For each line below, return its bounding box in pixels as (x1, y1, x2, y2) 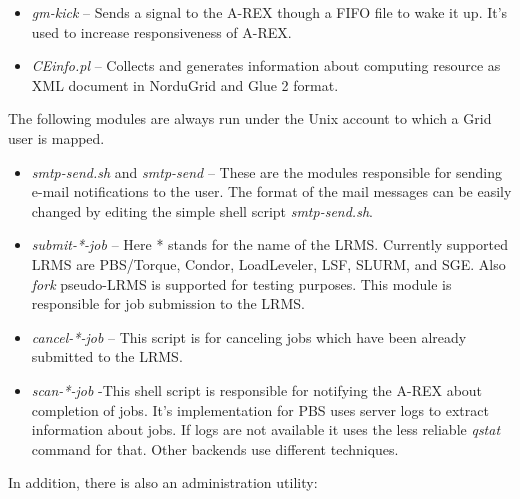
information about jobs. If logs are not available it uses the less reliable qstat (31, 419, 501, 440)
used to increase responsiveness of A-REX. (31, 21, 292, 42)
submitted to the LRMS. (31, 346, 183, 367)
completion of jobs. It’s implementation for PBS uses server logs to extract (31, 399, 489, 420)
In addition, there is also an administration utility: (8, 472, 318, 493)
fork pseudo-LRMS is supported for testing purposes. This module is (31, 273, 452, 294)
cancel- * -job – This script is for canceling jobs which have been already (31, 326, 467, 347)
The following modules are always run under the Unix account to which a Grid (8, 108, 492, 129)
